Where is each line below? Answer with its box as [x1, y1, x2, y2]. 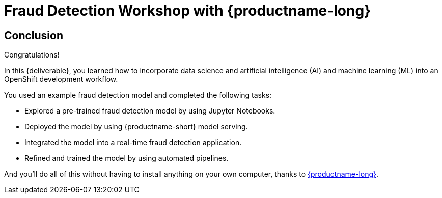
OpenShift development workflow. [4, 75, 118, 84]
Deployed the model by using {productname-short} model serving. [24, 122, 248, 131]
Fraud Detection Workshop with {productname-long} [4, 2, 371, 19]
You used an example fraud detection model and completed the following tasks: [4, 91, 272, 100]
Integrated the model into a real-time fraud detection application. [24, 138, 242, 147]
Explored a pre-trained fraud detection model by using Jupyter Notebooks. [24, 106, 275, 116]
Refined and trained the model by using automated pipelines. [24, 154, 229, 163]
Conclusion [4, 29, 64, 42]
